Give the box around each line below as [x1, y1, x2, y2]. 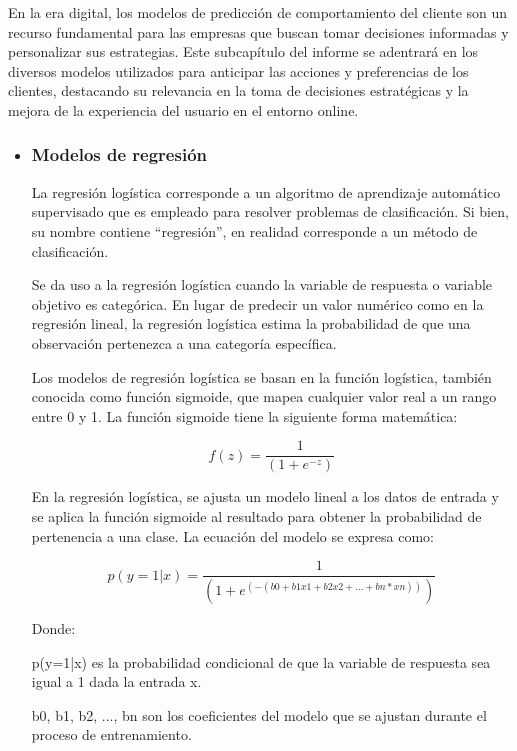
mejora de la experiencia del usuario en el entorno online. [8, 99, 359, 120]
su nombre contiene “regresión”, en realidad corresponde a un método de [31, 220, 478, 241]
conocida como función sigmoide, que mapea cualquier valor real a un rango [31, 386, 497, 407]
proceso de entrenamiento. [31, 724, 192, 745]
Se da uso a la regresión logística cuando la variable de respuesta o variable [31, 274, 493, 295]
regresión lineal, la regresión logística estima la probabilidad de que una [31, 313, 471, 334]
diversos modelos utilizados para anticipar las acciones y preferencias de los [8, 60, 469, 81]
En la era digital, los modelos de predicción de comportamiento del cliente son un [8, 2, 508, 22]
